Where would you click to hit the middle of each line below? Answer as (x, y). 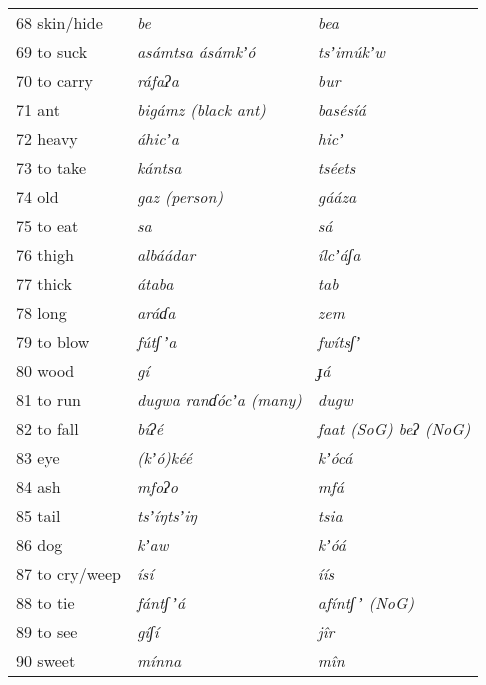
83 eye (38, 457)
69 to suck (52, 51)
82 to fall (47, 428)
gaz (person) (180, 196)
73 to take (51, 167)
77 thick (44, 283)
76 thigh (45, 254)
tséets (336, 167)
